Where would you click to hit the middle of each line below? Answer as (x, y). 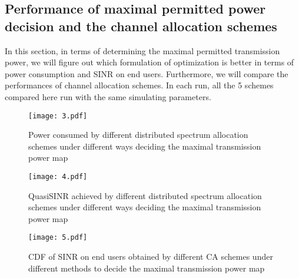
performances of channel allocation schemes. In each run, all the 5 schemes (139, 85)
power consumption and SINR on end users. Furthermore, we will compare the (147, 73)
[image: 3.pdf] (58, 116)
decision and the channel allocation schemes (141, 26)
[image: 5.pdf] (58, 238)
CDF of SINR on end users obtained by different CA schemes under (151, 257)
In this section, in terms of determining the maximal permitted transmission (142, 50)
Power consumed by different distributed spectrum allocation (138, 135)
